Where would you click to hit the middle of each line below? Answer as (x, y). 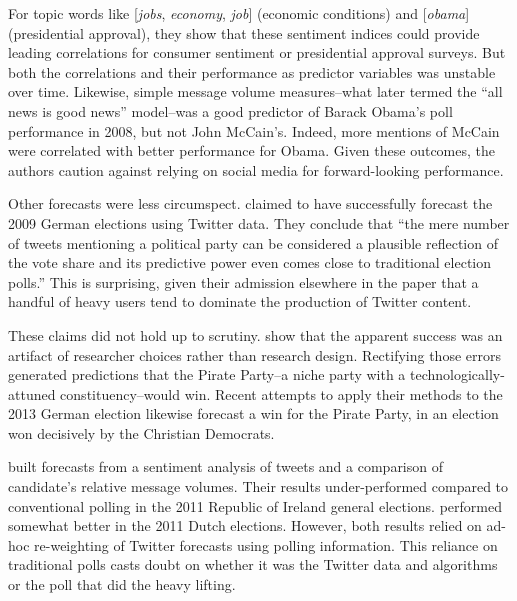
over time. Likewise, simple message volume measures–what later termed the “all (255, 91)
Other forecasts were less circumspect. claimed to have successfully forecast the (250, 203)
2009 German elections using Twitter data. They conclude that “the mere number (259, 222)
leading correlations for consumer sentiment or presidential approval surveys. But (257, 52)
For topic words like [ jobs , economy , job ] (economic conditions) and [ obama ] (239, 13)
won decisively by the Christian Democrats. (141, 432)
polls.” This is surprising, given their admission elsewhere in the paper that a (243, 281)
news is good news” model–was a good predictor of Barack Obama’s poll (230, 110)
